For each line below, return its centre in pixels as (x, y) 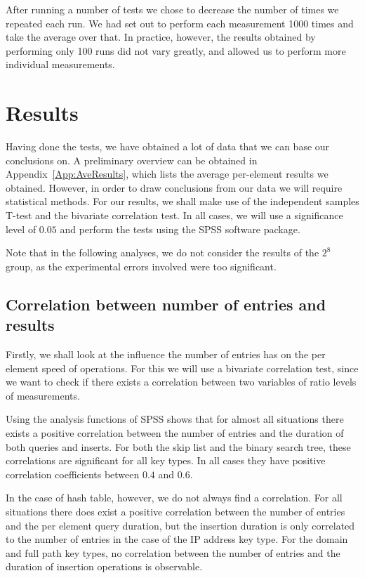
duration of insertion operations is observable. (104, 566)
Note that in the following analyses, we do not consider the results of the (162, 252)
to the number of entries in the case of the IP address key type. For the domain (177, 539)
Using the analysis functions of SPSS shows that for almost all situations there (175, 419)
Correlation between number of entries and (166, 304)
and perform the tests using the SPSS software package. (180, 229)
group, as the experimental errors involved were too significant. (141, 266)
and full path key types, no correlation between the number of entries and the (173, 552)
